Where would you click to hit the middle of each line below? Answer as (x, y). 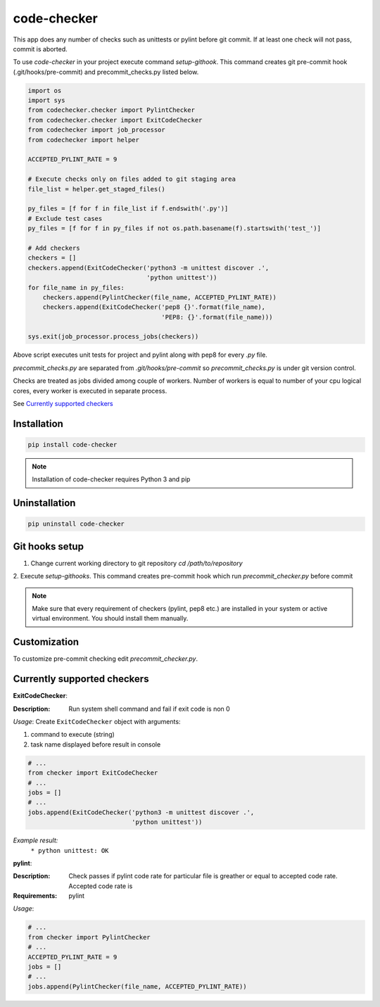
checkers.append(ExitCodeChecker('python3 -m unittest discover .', (148, 268)
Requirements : (35, 896)
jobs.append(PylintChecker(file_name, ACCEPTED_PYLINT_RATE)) (137, 986)
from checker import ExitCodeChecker (93, 773)
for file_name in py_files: (76, 287)
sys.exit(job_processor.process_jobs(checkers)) (113, 337)
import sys (46, 101)
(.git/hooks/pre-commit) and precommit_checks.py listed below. (106, 72)
